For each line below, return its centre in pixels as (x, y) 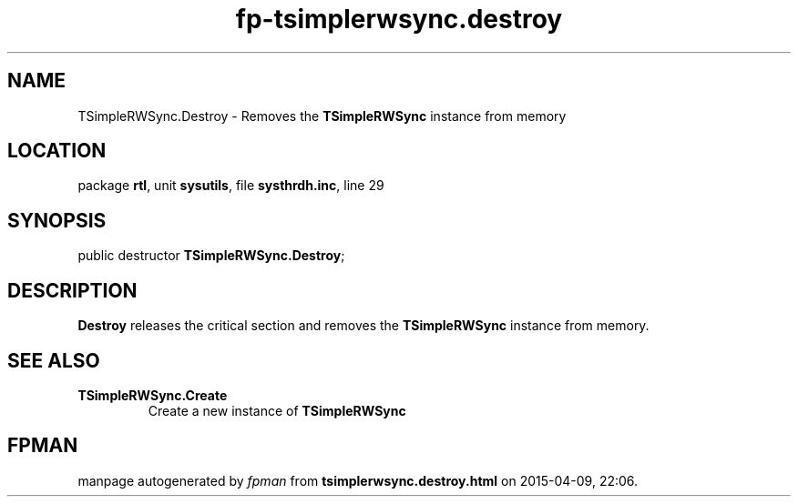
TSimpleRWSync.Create (153, 395)
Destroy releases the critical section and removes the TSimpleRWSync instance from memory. (363, 326)
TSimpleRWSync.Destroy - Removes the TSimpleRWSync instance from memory (322, 116)
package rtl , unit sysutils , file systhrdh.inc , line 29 (231, 186)
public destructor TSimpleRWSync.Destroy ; (211, 256)
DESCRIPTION (72, 290)
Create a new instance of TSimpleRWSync (277, 410)
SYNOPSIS (57, 220)
